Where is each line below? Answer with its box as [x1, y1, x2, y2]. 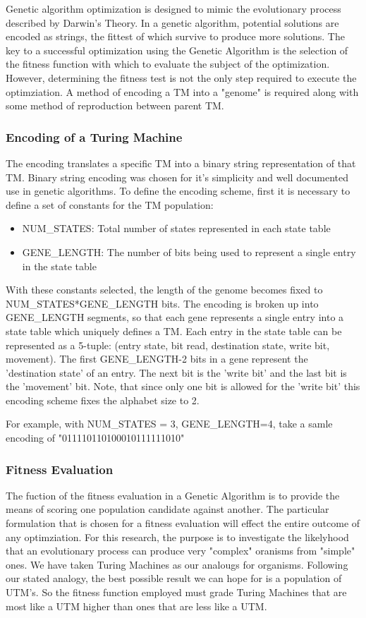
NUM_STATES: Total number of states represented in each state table [22, 221, 331, 236]
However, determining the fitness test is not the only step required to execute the [6, 70, 357, 85]
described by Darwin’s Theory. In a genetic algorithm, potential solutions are [6, 15, 339, 30]
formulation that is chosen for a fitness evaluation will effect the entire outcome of [6, 516, 360, 531]
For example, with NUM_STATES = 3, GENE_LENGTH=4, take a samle [6, 416, 333, 431]
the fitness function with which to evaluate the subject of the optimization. [6, 56, 330, 71]
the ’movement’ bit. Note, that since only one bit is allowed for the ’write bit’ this [6, 379, 360, 394]
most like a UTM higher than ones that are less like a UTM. [6, 598, 267, 613]
